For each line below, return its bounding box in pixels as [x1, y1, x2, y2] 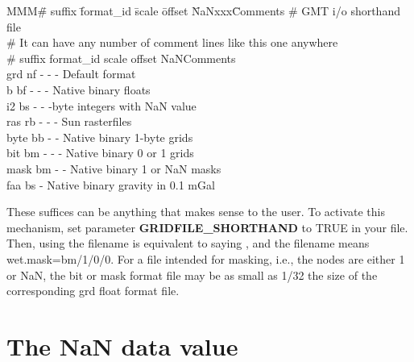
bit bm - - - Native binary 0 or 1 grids [6, 144, 194, 161]
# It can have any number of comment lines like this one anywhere [6, 34, 338, 51]
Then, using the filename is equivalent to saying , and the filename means [6, 235, 370, 252]
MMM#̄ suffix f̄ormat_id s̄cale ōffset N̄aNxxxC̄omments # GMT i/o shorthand [6, 2, 400, 19]
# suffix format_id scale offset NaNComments [6, 49, 236, 66]
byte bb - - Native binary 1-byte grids [6, 128, 193, 145]
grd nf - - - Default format [6, 65, 136, 82]
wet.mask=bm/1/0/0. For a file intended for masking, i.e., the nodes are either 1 [6, 250, 405, 267]
